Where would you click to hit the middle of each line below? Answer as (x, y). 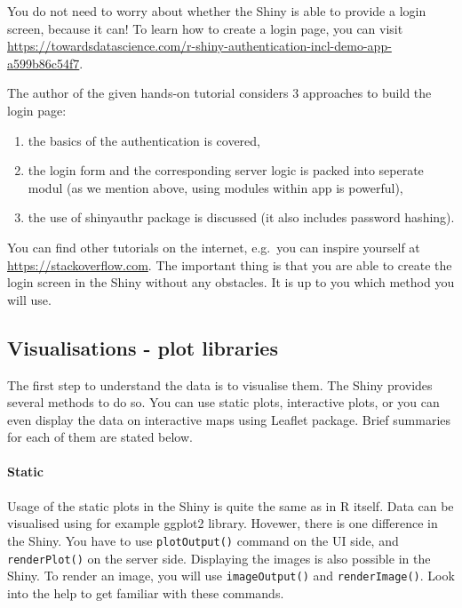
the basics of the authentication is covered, (144, 140)
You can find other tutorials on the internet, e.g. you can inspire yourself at (214, 247)
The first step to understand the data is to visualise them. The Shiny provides (220, 384)
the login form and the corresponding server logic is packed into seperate (226, 170)
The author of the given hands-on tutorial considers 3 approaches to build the (219, 93)
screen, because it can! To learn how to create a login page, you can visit (205, 28)
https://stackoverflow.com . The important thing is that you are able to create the (230, 264)
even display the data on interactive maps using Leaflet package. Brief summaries (229, 419)
